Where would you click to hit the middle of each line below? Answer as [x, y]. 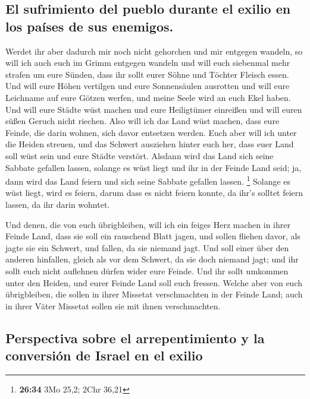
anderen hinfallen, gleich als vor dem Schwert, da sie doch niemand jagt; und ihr [152, 259]
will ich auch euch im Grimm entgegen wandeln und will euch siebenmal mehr [148, 63]
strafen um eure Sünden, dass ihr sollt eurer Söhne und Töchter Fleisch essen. [147, 74]
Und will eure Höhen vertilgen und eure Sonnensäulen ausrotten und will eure [148, 86]
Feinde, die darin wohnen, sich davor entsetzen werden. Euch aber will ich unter [151, 132]
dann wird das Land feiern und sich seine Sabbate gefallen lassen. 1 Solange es [148, 180]
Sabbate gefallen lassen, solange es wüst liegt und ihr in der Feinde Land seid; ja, [154, 167]
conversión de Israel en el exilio [104, 355]
